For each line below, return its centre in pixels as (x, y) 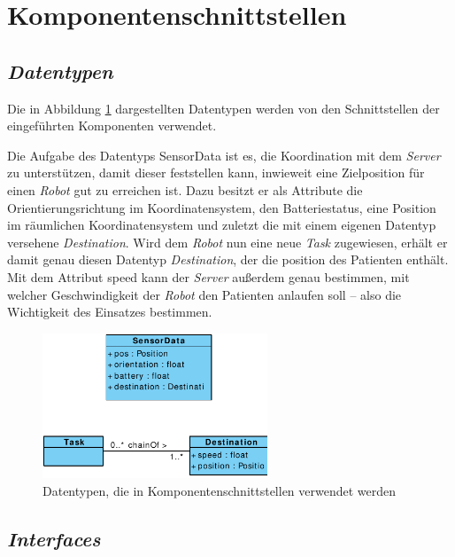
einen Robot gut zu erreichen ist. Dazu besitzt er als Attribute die (185, 189)
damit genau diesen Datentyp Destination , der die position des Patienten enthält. (228, 259)
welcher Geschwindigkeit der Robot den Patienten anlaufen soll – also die (204, 294)
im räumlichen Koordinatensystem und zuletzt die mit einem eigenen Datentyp (222, 225)
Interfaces (54, 538)
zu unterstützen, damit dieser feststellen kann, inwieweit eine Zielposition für (216, 173)
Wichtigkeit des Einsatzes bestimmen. (110, 312)
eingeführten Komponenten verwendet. (112, 126)
